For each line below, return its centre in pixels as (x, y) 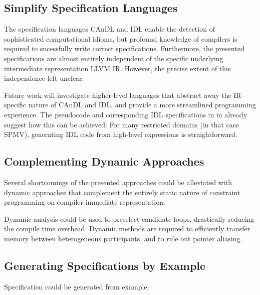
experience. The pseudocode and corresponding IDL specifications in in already (126, 114)
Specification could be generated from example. (77, 286)
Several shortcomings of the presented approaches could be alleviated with (118, 182)
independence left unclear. (44, 78)
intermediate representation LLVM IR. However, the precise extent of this (117, 68)
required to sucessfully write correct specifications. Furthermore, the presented (124, 48)
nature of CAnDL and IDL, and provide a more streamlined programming (142, 105)
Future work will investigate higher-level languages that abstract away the (118, 95)
